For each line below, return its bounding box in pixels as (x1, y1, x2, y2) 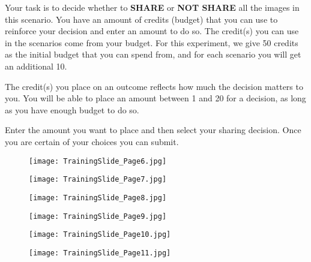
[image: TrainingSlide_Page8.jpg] (29, 193, 167, 202)
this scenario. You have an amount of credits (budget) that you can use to (5, 13, 278, 25)
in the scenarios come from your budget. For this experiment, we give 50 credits (5, 36, 298, 49)
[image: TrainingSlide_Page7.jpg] (29, 175, 167, 184)
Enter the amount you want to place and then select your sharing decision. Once (5, 124, 301, 136)
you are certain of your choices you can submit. (5, 135, 179, 147)
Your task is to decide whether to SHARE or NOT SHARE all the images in (5, 1, 300, 13)
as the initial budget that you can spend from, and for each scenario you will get (5, 48, 301, 61)
